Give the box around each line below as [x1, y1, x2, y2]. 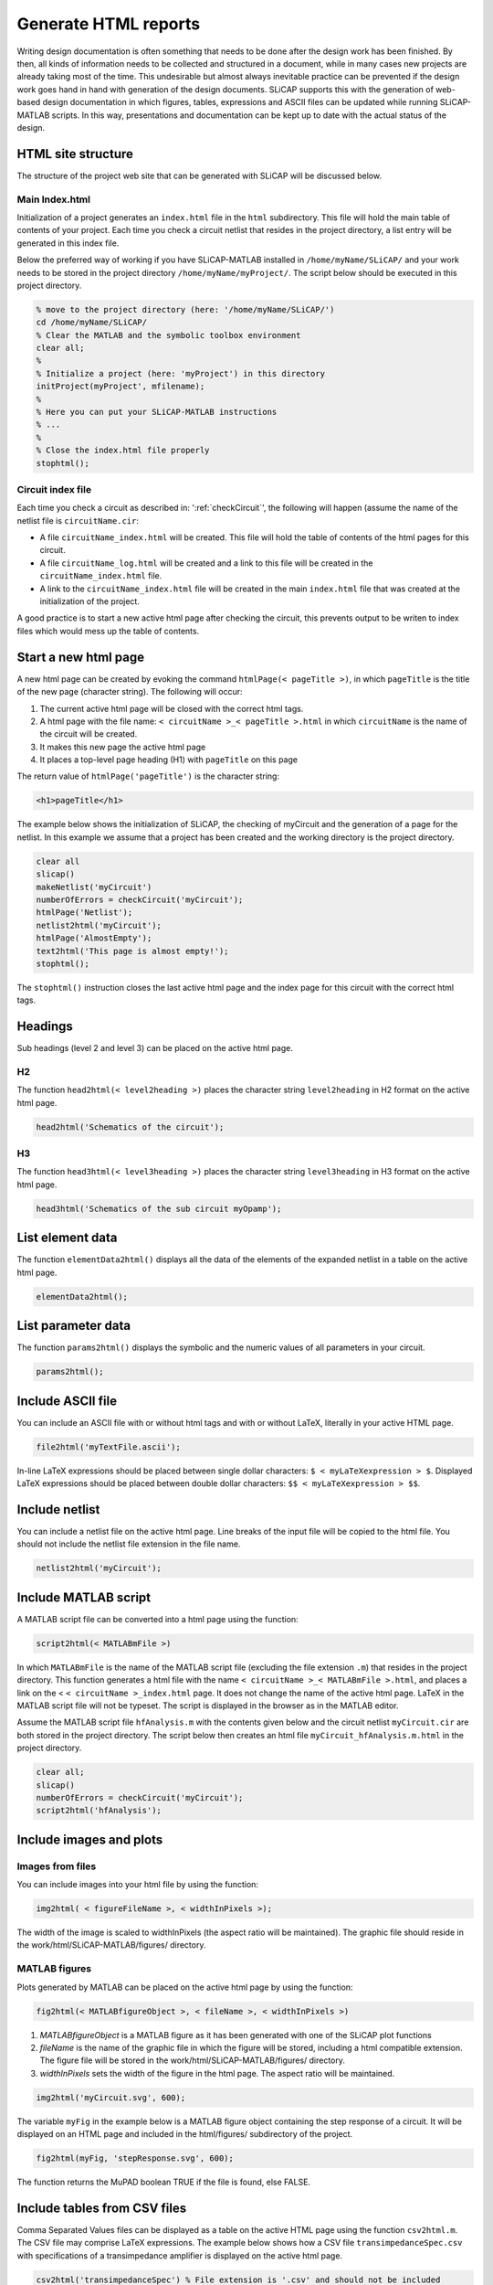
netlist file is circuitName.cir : [16, 515, 139, 526]
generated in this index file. [16, 238, 120, 249]
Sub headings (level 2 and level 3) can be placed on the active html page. [16, 1043, 294, 1054]
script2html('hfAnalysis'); [36, 1805, 162, 1816]
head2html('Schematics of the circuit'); [36, 1121, 225, 1132]
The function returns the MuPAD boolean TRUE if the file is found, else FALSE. [16, 2176, 310, 2188]
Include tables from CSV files [16, 2200, 187, 2216]
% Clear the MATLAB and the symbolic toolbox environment [36, 330, 301, 340]
